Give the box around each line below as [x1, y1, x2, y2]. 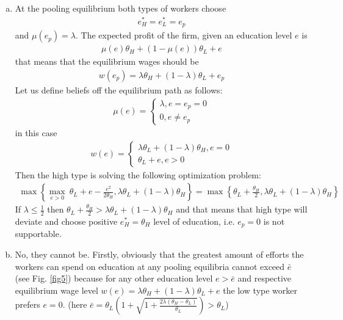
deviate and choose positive [15, 214, 118, 227]
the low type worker [223, 283, 298, 296]
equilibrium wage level [15, 283, 98, 296]
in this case [15, 126, 57, 139]
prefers [15, 298, 40, 311]
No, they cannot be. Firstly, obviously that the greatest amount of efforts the [15, 248, 304, 261]
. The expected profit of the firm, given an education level [76, 29, 292, 42]
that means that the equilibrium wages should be [15, 55, 199, 68]
